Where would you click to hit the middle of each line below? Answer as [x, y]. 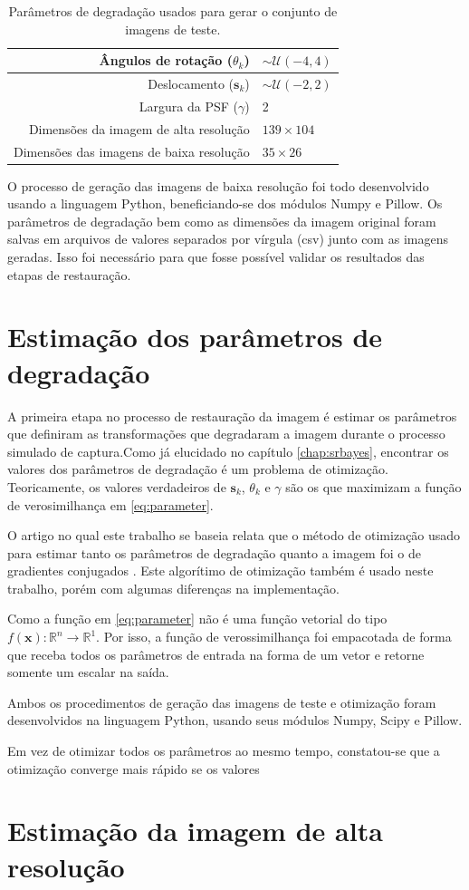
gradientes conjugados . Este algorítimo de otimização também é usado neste [220, 571]
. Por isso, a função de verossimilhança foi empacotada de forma [274, 637]
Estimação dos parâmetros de [195, 337]
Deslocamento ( [191, 84]
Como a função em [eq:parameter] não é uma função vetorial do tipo [197, 619]
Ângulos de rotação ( [166, 60]
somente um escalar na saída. [88, 672]
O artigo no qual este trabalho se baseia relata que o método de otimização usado [234, 535]
